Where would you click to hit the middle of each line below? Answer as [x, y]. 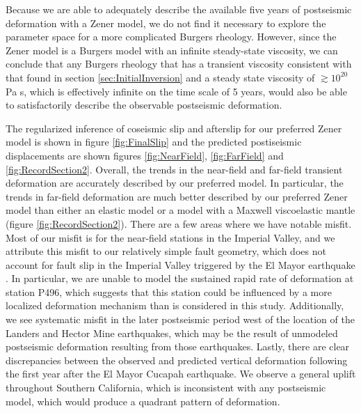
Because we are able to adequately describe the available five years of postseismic [179, 9]
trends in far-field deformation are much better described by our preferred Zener [177, 196]
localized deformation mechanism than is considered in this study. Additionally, [175, 305]
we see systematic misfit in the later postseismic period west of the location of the [180, 319]
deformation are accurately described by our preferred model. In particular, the [175, 183]
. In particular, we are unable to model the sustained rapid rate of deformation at [180, 278]
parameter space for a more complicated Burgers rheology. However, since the [171, 37]
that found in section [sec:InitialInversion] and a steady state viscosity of [160, 77]
